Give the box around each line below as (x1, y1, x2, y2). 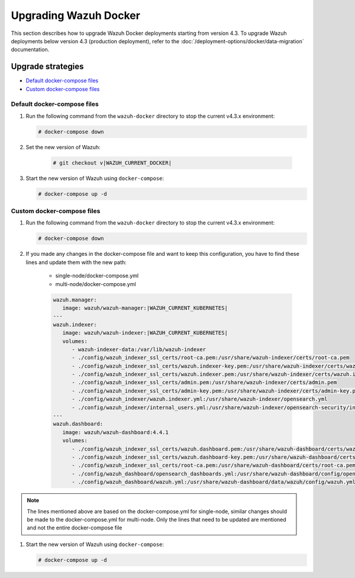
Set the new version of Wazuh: (25, 143, 101, 150)
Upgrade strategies (11, 62, 84, 72)
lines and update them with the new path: (25, 258, 127, 266)
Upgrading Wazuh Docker (11, 9, 140, 22)
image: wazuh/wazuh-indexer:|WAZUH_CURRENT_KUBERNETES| (62, 329, 228, 336)
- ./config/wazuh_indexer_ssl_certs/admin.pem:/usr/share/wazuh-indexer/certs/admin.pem (72, 379, 337, 386)
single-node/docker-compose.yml (55, 272, 139, 280)
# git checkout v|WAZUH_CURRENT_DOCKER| (53, 159, 172, 166)
